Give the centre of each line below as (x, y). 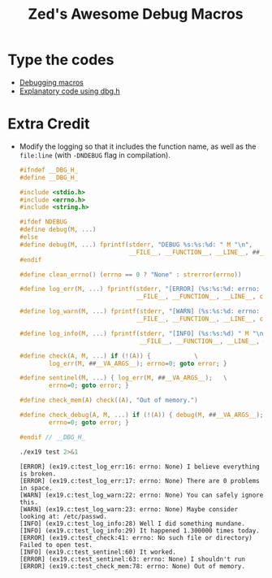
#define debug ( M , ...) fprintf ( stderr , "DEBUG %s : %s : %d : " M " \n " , (136, 245)
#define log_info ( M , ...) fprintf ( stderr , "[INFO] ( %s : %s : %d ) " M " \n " (143, 333)
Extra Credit (49, 124)
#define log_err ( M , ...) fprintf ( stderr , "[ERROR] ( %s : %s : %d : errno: (140, 289)
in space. (36, 488)
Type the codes (61, 60)
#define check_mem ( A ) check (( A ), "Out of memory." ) (108, 400)
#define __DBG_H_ (49, 177)
